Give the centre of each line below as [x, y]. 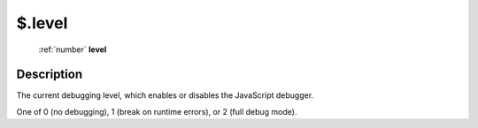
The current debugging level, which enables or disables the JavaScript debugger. [165, 95]
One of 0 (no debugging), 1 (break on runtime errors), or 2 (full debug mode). [157, 111]
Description [50, 75]
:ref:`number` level [73, 49]
